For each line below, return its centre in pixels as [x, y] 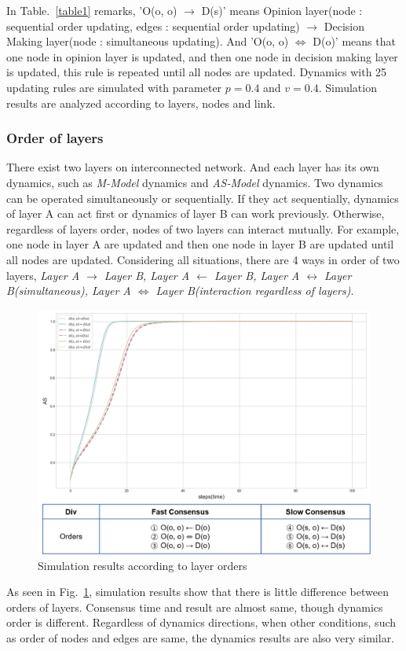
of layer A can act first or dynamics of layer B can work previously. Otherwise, [196, 213]
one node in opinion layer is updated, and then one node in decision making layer [202, 56]
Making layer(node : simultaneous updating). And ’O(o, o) [148, 41]
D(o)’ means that [354, 41]
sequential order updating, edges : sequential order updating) [153, 26]
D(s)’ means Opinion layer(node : [282, 10]
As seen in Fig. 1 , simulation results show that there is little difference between [198, 592]
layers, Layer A [43, 275]
